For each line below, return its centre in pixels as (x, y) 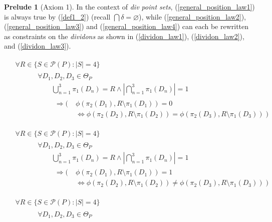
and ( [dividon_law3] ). (38, 46)
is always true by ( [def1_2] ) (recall (57, 16)
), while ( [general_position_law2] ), (192, 16)
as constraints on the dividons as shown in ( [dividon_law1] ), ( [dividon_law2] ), (124, 36)
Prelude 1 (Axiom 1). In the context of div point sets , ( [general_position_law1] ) (129, 7)
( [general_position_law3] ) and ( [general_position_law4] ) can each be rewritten (126, 26)
